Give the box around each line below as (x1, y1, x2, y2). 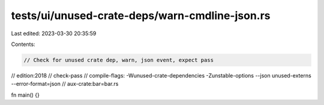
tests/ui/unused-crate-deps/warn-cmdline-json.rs (11, 9, 271, 22)
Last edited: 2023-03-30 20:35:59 (11, 30, 97, 37)
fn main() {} (11, 91, 40, 98)
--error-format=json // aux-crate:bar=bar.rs (11, 81, 119, 88)
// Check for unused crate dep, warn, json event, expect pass (23, 57, 214, 63)
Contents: (11, 41, 35, 48)
